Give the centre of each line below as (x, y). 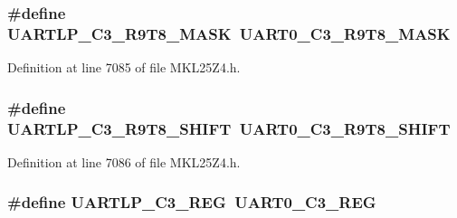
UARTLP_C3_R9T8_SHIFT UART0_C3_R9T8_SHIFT (229, 128)
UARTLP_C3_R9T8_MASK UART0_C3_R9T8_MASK (229, 33)
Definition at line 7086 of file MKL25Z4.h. (124, 161)
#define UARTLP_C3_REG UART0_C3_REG (192, 202)
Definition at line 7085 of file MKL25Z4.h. (124, 67)
